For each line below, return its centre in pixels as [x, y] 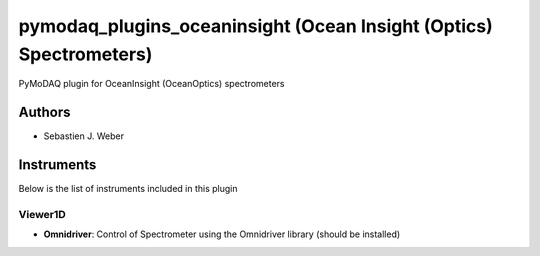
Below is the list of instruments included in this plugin [128, 189]
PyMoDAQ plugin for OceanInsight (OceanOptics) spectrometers [151, 84]
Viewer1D [42, 214]
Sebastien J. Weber [84, 136]
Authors [44, 112]
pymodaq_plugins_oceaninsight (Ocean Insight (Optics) [256, 26]
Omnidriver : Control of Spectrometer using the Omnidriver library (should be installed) [222, 234]
